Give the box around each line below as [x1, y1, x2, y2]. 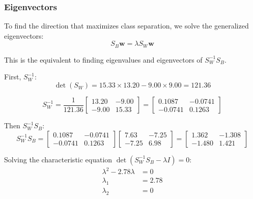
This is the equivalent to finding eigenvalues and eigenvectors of [4, 54, 203, 65]
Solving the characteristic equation [4, 154, 113, 164]
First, [4, 71, 21, 82]
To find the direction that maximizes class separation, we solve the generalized [4, 20, 249, 31]
